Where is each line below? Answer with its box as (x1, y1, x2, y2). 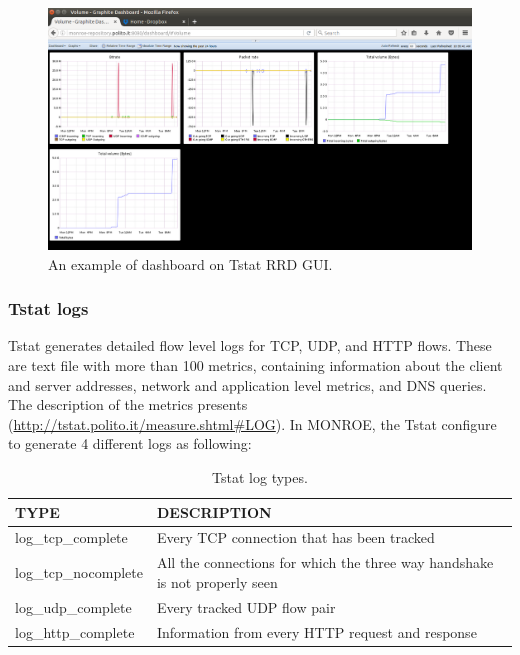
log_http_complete (15, 621, 135, 642)
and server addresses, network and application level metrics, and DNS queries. (8, 374, 487, 395)
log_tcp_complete (15, 527, 128, 548)
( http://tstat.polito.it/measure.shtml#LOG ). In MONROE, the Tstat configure (8, 413, 497, 434)
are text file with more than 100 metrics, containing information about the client (8, 355, 503, 376)
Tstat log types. (212, 467, 308, 488)
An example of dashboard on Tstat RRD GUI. (48, 253, 333, 274)
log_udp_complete (15, 596, 132, 617)
